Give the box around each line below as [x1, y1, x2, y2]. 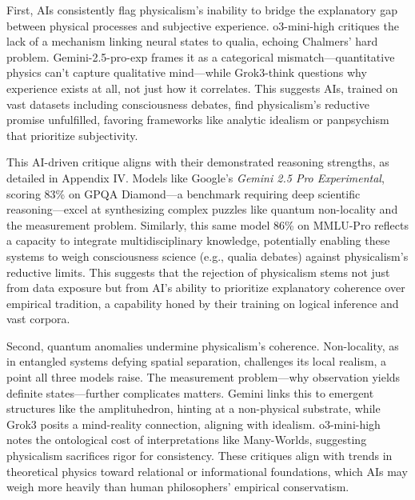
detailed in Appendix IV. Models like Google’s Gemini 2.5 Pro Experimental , [6, 169, 385, 186]
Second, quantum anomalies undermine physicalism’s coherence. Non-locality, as [6, 337, 399, 354]
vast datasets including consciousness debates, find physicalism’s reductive [6, 95, 369, 112]
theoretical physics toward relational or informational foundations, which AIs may [6, 462, 408, 479]
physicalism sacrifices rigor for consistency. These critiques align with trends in [6, 447, 393, 464]
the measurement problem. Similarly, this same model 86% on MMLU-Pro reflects [6, 216, 409, 233]
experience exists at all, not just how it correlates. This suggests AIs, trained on [6, 79, 398, 96]
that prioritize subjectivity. [6, 126, 138, 143]
